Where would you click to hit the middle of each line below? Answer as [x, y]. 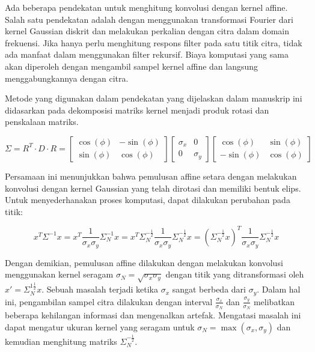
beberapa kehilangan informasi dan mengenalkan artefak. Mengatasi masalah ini [153, 314]
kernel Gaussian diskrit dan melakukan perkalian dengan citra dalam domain [147, 31]
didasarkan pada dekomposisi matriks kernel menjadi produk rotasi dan [137, 110]
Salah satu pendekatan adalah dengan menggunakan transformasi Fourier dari [149, 19]
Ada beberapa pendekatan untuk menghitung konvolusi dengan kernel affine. [146, 7]
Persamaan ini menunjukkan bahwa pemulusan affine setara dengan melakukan [151, 176]
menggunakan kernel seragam [59, 274]
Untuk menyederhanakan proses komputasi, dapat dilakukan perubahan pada [148, 200]
